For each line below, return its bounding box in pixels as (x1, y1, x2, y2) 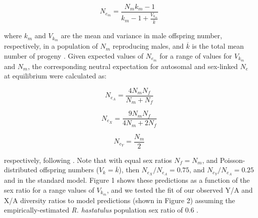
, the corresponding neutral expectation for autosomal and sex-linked (27, 61, 238, 71)
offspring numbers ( (39, 164, 99, 175)
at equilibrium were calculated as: (4, 71, 107, 81)
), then (118, 164, 140, 175)
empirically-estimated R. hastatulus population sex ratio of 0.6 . (4, 205, 198, 215)
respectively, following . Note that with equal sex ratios (4, 154, 172, 165)
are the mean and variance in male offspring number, (61, 30, 222, 41)
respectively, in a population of (4, 41, 98, 51)
